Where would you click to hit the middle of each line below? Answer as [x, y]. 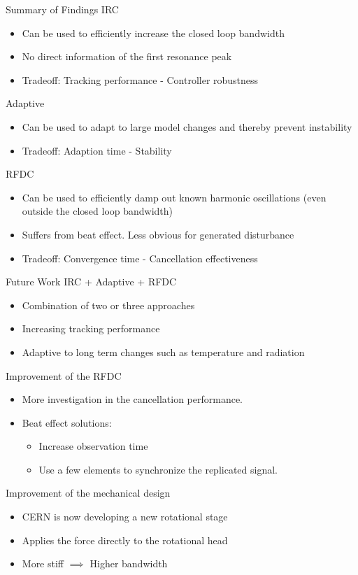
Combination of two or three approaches [108, 305]
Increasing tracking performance [91, 328]
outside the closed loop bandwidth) [98, 211]
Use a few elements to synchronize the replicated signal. [158, 469]
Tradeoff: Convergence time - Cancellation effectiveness [140, 258]
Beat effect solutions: [67, 422]
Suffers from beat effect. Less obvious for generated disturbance [158, 234]
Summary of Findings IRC [62, 9]
